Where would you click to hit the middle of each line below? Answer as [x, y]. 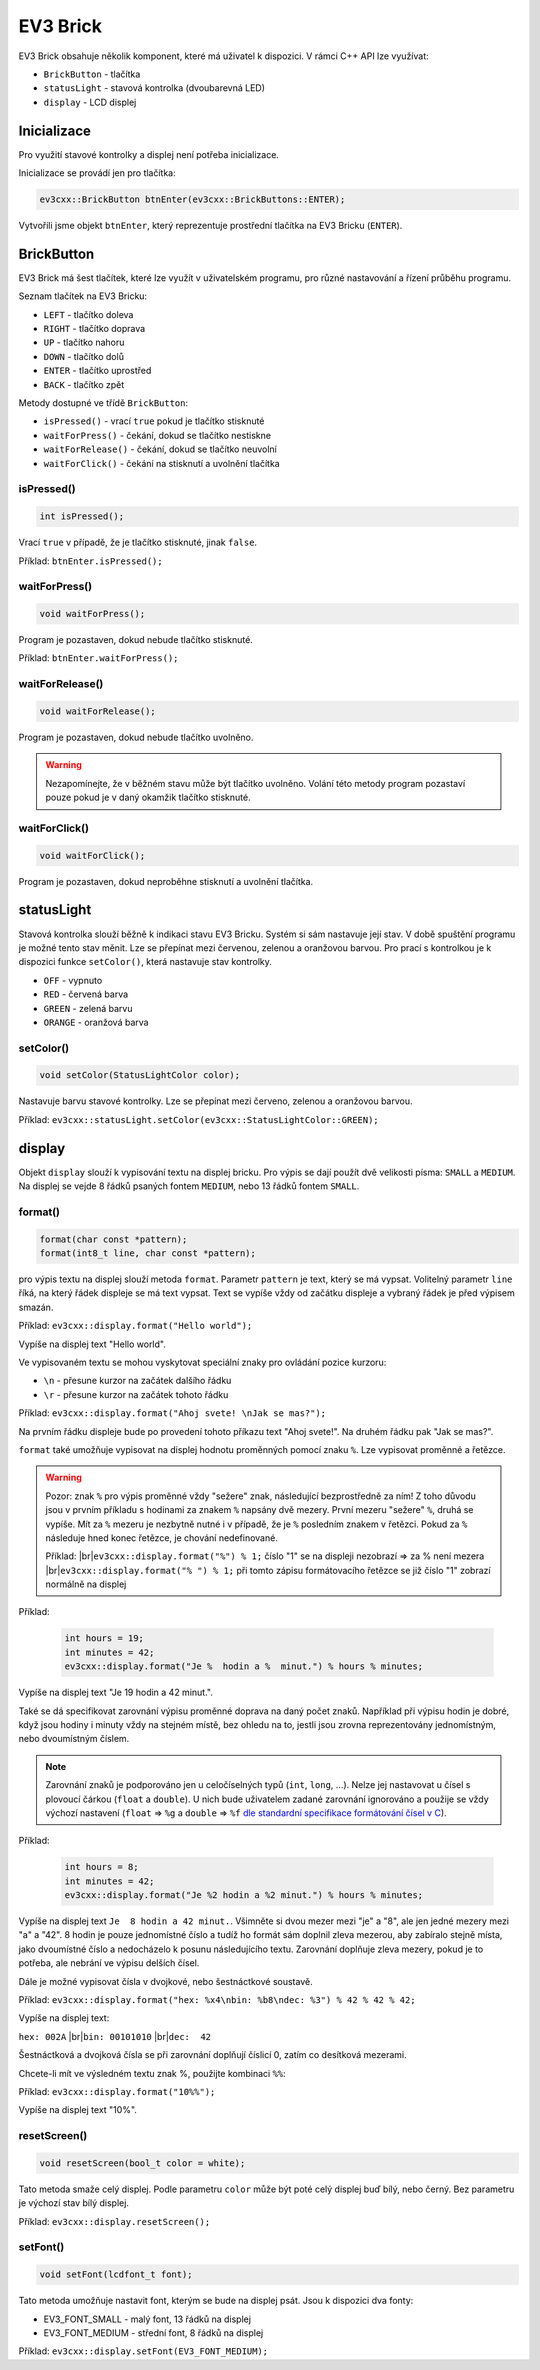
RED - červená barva [86, 994]
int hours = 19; [104, 1638]
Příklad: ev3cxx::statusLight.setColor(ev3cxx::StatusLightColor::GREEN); [198, 1119]
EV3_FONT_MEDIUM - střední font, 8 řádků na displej [153, 2333]
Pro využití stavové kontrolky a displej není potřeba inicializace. [149, 154]
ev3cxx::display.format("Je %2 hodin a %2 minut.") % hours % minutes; [244, 1895]
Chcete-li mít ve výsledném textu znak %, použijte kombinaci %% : [152, 2073]
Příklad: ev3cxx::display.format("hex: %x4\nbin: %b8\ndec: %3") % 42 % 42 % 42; [217, 2000]
